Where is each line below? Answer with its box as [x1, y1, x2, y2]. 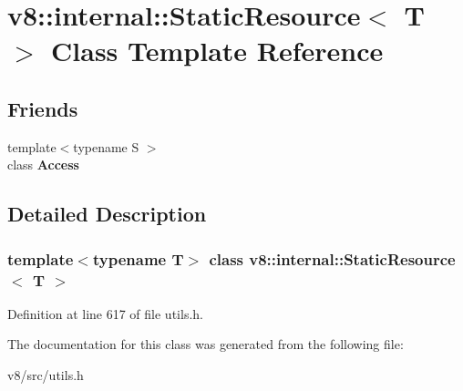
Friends [7, 94, 78, 122]
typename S [73, 137, 139, 156]
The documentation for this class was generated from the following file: [7, 334, 404, 354]
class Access [7, 155, 79, 174]
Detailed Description [7, 200, 207, 228]
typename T [92, 247, 184, 270]
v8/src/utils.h [7, 365, 84, 385]
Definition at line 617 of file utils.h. [7, 304, 203, 323]
